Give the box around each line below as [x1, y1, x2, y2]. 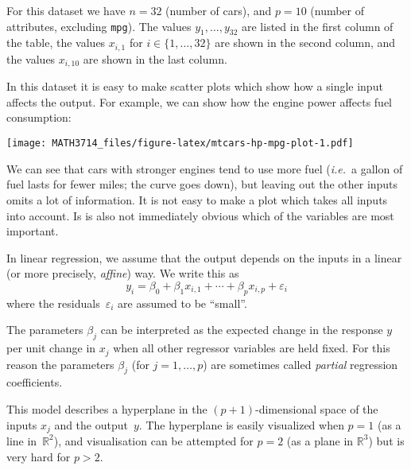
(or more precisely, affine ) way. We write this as [6, 265, 239, 282]
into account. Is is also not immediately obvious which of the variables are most [6, 207, 394, 223]
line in [6, 432, 37, 449]
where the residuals [6, 294, 100, 311]
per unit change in [6, 340, 96, 356]
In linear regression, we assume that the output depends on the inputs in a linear [6, 249, 402, 266]
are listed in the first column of [242, 17, 394, 34]
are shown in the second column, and [215, 34, 396, 51]
